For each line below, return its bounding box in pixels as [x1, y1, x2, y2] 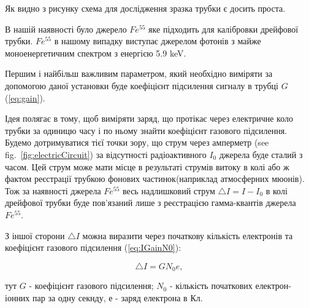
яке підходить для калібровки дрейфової [148, 22, 299, 35]
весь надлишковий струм [123, 184, 215, 197]
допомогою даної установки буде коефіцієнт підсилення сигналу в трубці [5, 79, 278, 92]
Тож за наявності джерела [5, 184, 101, 197]
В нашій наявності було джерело [5, 22, 127, 35]
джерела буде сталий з [219, 148, 303, 160]
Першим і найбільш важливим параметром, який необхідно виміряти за [5, 67, 273, 80]
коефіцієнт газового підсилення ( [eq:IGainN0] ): [5, 241, 181, 254]
